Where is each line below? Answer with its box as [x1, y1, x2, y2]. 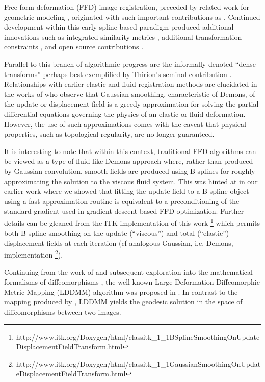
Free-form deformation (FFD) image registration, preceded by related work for [4, 2, 250, 12]
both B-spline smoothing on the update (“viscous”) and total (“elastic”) [4, 227, 229, 238]
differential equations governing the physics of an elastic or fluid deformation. [4, 108, 246, 119]
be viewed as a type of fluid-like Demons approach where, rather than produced [4, 156, 253, 166]
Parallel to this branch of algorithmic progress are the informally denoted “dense [4, 58, 256, 69]
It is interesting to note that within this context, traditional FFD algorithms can [4, 145, 256, 156]
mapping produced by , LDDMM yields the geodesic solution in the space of [4, 296, 243, 307]
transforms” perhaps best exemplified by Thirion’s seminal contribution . [4, 68, 232, 79]
